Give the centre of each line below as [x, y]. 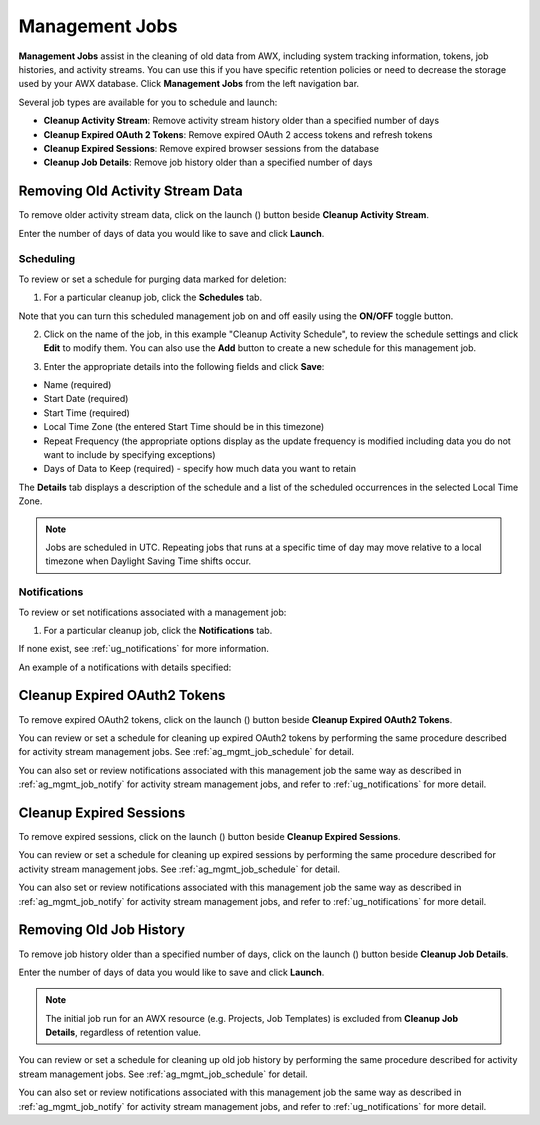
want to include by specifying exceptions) [129, 455]
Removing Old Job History [101, 930]
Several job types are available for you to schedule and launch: [148, 102]
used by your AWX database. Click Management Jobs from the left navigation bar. [189, 84]
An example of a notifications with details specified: [125, 667]
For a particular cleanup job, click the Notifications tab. [158, 630]
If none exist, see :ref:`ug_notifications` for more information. [144, 649]
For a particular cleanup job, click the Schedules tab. [153, 297]
